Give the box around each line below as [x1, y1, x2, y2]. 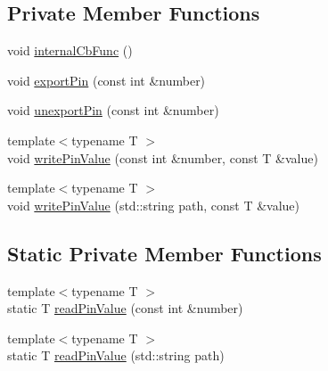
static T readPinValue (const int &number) [7, 299, 243, 317]
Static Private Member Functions [7, 239, 322, 267]
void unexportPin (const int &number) [7, 101, 219, 120]
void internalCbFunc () [7, 41, 133, 60]
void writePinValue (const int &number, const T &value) [7, 148, 318, 167]
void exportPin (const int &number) [7, 70, 206, 89]
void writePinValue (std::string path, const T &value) [7, 195, 300, 214]
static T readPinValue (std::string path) [7, 346, 225, 365]
